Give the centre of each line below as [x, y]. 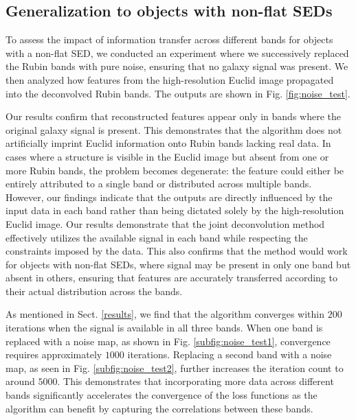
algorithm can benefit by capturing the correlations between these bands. [159, 408]
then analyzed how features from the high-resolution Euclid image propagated [170, 79]
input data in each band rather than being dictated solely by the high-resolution [175, 210]
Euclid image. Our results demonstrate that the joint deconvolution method [165, 223]
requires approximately [54, 354]
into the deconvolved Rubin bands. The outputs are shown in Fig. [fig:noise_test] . [178, 93]
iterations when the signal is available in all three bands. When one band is [164, 328]
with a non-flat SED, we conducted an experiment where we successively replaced [177, 52]
